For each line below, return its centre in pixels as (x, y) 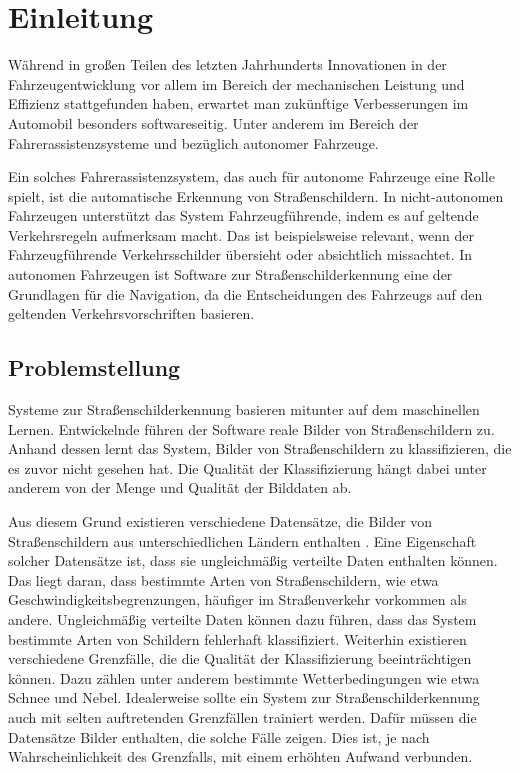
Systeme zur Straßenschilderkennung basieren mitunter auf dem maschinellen (244, 409)
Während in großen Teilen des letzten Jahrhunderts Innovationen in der (227, 64)
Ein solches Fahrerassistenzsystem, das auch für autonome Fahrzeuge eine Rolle (251, 176)
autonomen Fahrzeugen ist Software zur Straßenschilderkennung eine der (230, 274)
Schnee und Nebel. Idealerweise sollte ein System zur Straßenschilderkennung (244, 697)
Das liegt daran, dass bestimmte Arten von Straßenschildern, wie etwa (223, 579)
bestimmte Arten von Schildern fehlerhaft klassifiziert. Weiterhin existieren (237, 638)
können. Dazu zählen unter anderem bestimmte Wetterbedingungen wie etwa (244, 677)
